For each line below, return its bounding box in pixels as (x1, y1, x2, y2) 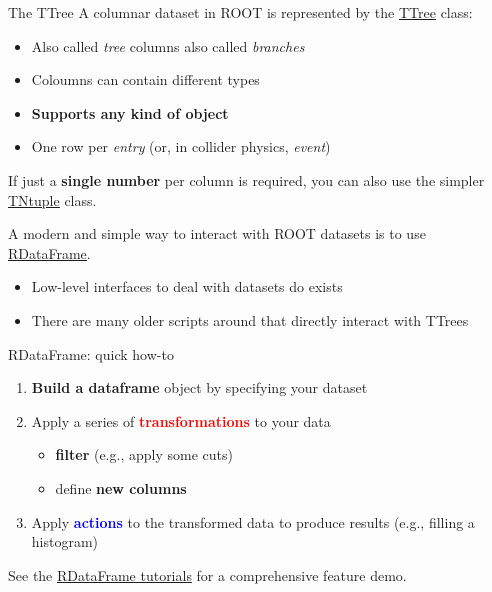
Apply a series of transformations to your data (31, 410, 331, 431)
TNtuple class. (8, 189, 97, 210)
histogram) (31, 531, 99, 552)
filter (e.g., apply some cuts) (55, 444, 233, 465)
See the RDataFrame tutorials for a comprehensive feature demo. (8, 564, 407, 585)
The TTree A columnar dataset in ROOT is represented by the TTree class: (8, 2, 473, 22)
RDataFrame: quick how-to (8, 343, 174, 364)
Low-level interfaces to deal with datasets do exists (31, 276, 343, 297)
